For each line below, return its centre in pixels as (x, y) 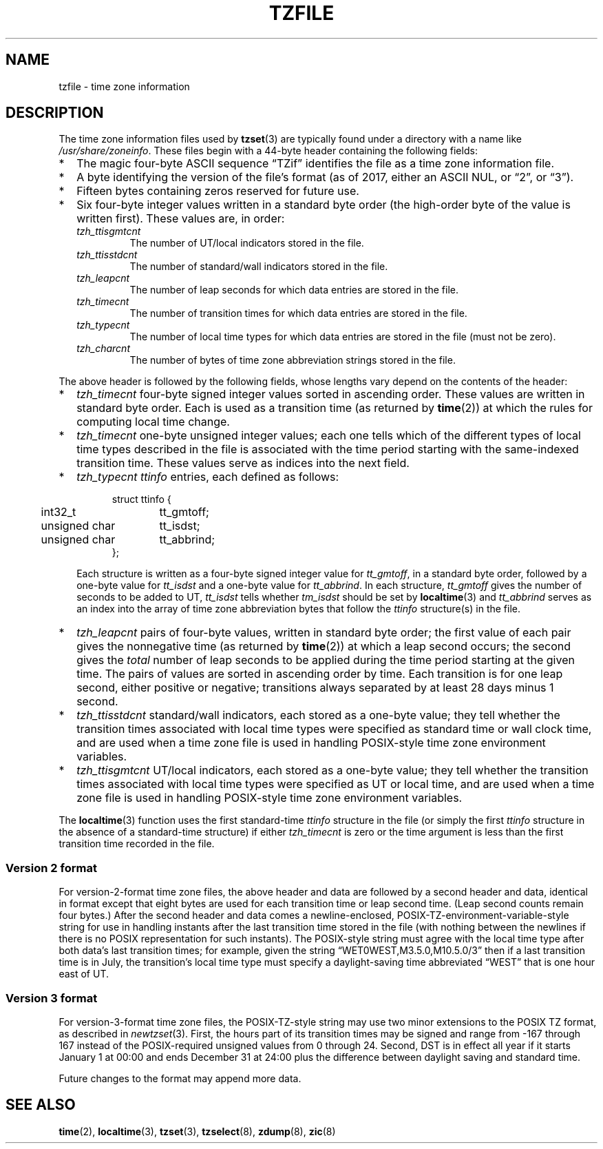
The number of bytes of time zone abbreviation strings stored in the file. (293, 360)
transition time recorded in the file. (137, 844)
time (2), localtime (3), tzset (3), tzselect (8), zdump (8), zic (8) (197, 1131)
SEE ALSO (41, 1105)
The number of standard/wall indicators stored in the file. (259, 267)
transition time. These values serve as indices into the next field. (243, 463)
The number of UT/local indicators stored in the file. (247, 243)
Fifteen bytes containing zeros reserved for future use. (218, 191)
